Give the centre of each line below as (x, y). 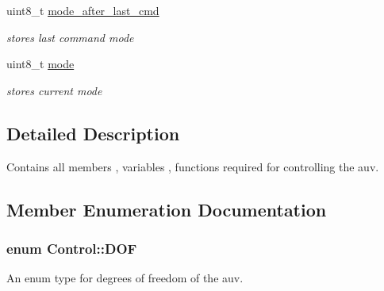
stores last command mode (70, 37)
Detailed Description (93, 133)
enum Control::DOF (72, 248)
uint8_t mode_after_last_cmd (83, 10)
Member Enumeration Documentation (167, 209)
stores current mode (54, 90)
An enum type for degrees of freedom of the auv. (125, 278)
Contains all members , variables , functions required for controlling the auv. (193, 166)
